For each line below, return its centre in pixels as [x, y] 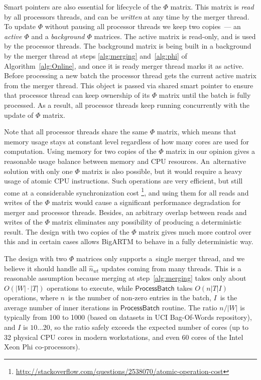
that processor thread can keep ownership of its [77, 95]
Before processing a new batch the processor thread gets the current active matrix [130, 75]
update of [19, 115]
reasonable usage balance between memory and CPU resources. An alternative [125, 161]
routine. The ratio [189, 307]
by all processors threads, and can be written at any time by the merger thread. [127, 16]
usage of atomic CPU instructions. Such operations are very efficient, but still [123, 181]
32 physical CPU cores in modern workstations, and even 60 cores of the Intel [124, 337]
